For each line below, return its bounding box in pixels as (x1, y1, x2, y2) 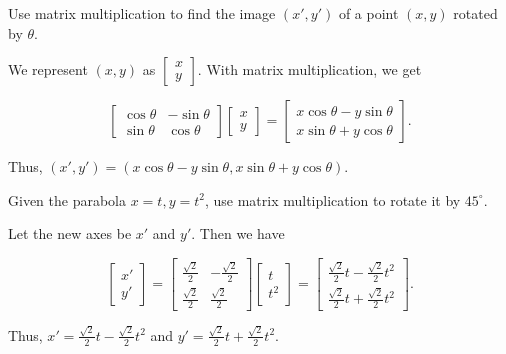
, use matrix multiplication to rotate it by (204, 189, 461, 210)
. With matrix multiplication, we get (197, 59, 422, 80)
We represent (8, 59, 88, 80)
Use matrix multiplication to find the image (8, 3, 276, 23)
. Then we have (191, 223, 285, 244)
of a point (338, 3, 399, 23)
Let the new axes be (8, 223, 132, 244)
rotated (453, 3, 498, 23)
